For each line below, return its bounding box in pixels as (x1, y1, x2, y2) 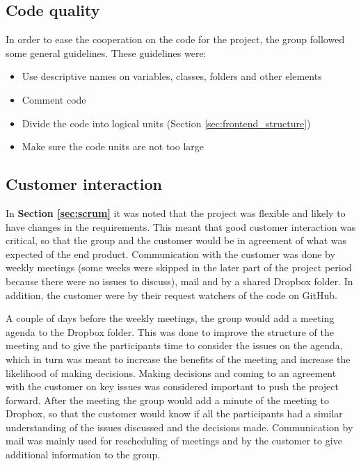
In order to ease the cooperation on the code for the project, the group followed (6, 32, 345, 47)
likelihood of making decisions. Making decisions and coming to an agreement (6, 365, 337, 380)
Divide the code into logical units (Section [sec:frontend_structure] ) (22, 115, 311, 130)
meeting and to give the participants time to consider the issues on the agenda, (6, 338, 343, 353)
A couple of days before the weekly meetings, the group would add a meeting (6, 311, 335, 326)
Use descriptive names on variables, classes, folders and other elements (22, 69, 322, 83)
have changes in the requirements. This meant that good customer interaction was (6, 219, 356, 234)
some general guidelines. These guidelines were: (6, 45, 207, 60)
